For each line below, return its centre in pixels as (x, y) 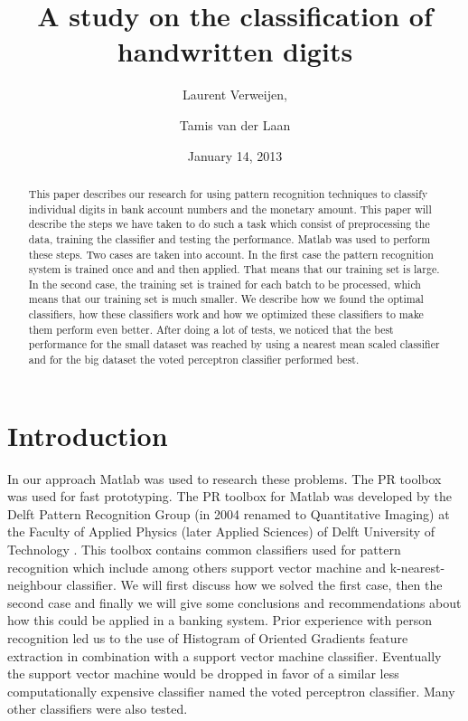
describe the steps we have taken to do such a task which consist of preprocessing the (229, 224)
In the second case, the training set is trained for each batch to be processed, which (225, 284)
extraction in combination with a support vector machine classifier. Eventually (225, 655)
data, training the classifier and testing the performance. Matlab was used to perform (229, 238)
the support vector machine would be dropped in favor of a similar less (203, 674)
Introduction (88, 435)
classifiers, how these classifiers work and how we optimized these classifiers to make (226, 314)
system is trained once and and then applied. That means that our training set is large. (234, 269)
